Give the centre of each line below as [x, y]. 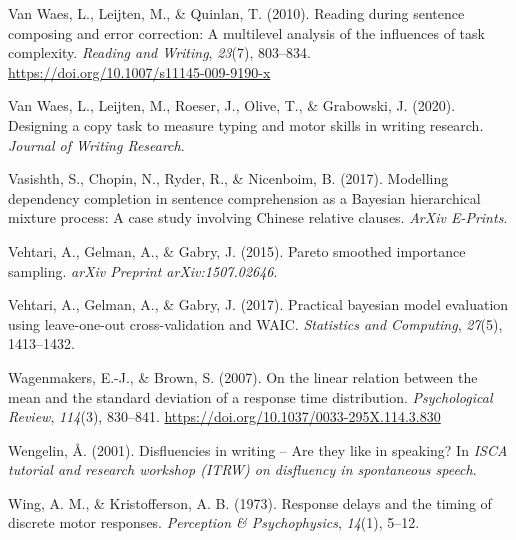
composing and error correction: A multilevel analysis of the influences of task [246, 32]
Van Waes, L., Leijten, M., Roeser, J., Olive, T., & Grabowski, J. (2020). [232, 105]
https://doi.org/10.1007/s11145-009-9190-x [139, 71]
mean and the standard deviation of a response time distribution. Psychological [250, 396]
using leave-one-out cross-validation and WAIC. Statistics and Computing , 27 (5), [255, 323]
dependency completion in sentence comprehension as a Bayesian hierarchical [244, 197]
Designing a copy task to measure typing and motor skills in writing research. [246, 124]
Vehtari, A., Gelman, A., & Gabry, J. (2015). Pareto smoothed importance [237, 250]
